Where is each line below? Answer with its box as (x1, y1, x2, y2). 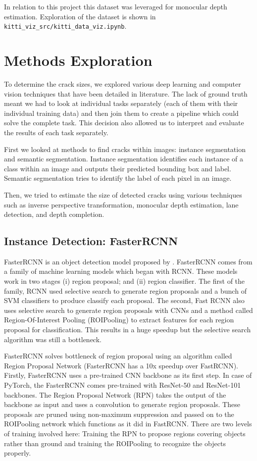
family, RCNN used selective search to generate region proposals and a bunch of (4, 285, 247, 296)
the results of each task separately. (4, 127, 108, 137)
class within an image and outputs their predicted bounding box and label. (4, 163, 231, 173)
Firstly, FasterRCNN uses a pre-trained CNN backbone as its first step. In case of (4, 370, 252, 380)
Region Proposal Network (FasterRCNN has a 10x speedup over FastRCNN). (4, 360, 239, 370)
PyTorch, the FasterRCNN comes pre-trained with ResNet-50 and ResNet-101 (4, 380, 241, 390)
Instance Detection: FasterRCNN (4, 233, 178, 249)
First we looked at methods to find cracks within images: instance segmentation (4, 144, 246, 154)
